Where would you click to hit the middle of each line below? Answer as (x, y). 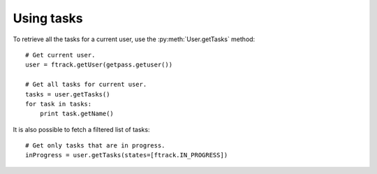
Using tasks (48, 18)
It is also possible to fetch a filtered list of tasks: (81, 129)
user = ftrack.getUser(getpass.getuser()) (99, 65)
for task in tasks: (59, 104)
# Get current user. (60, 55)
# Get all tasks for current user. (86, 85)
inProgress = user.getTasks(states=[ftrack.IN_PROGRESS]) (127, 155)
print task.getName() (77, 114)
